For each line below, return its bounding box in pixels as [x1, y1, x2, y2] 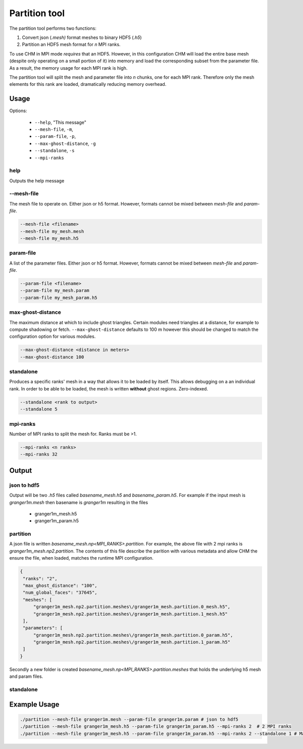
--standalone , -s [34, 147, 75, 154]
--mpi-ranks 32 [20, 452, 58, 457]
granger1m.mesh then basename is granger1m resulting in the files [9, 499, 148, 505]
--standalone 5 [20, 407, 58, 412]
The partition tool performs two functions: [9, 25, 97, 31]
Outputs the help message [9, 177, 65, 184]
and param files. [9, 673, 43, 679]
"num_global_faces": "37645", [23, 590, 98, 595]
